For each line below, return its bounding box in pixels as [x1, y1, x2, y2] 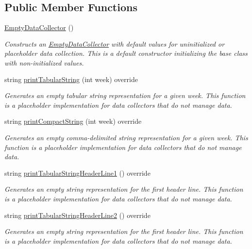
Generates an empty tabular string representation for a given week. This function [4, 90, 246, 100]
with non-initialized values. [4, 57, 84, 67]
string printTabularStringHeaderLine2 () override [4, 210, 151, 220]
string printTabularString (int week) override [4, 74, 138, 84]
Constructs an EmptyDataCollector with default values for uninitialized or [4, 38, 225, 49]
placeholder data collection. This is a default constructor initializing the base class [4, 48, 248, 58]
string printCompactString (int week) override [4, 116, 142, 126]
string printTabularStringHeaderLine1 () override [4, 167, 151, 178]
